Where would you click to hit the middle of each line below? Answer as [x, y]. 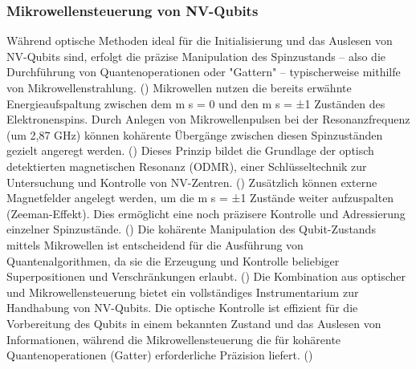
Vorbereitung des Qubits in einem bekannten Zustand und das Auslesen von [194, 323]
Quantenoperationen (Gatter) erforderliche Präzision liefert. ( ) [160, 355]
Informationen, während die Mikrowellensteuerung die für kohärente [174, 339]
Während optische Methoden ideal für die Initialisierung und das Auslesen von [200, 41]
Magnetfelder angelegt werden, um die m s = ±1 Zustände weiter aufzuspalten [200, 198]
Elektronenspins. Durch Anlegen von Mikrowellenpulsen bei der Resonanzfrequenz [208, 119]
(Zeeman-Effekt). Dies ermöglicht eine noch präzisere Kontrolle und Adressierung [206, 213]
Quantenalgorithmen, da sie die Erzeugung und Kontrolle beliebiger [173, 260]
